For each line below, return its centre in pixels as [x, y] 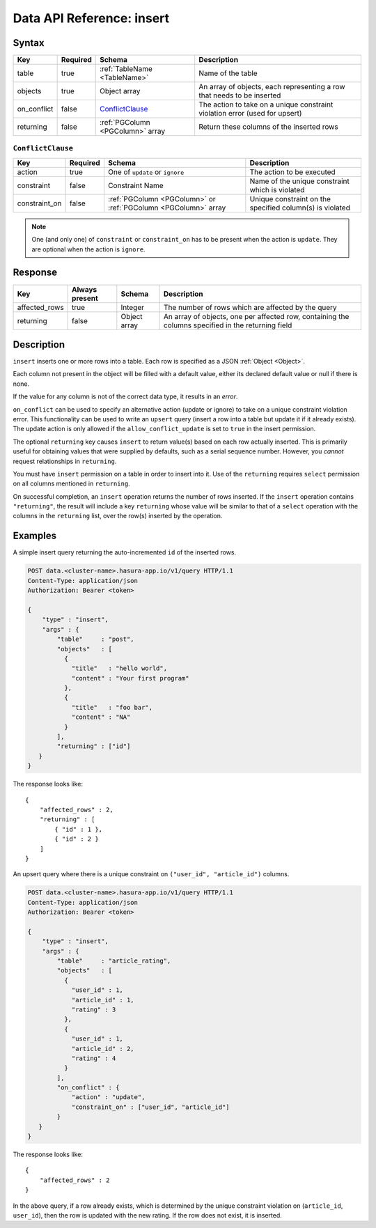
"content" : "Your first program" [130, 678]
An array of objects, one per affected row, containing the [257, 316]
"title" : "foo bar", [112, 707]
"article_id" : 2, [103, 1049]
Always [85, 289]
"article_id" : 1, [103, 1000]
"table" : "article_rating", [114, 961]
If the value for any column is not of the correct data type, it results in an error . [125, 396]
